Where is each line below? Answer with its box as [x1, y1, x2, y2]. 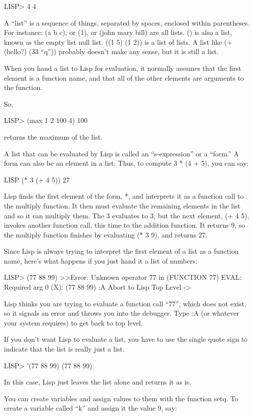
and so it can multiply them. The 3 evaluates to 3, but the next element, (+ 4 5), [4, 210, 250, 220]
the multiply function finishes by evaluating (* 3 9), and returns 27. [4, 229, 208, 239]
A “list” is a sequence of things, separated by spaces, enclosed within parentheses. [4, 17, 250, 28]
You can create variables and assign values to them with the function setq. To [4, 393, 238, 403]
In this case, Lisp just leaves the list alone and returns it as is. [4, 377, 191, 387]
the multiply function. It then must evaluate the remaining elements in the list [4, 200, 241, 210]
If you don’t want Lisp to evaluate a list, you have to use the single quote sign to [4, 334, 248, 344]
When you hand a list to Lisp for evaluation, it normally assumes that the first [4, 62, 242, 73]
